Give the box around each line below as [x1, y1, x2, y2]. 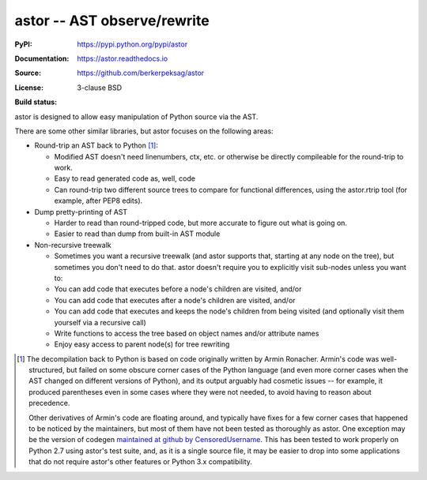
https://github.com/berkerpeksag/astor [77, 68, 205, 78]
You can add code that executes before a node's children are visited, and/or [54, 284, 302, 294]
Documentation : [14, 54, 70, 63]
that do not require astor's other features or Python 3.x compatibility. [28, 457, 253, 467]
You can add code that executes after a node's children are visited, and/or [54, 295, 296, 305]
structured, [28, 366, 65, 375]
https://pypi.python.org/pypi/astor [77, 39, 188, 49]
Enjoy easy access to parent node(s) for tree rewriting [54, 339, 230, 349]
